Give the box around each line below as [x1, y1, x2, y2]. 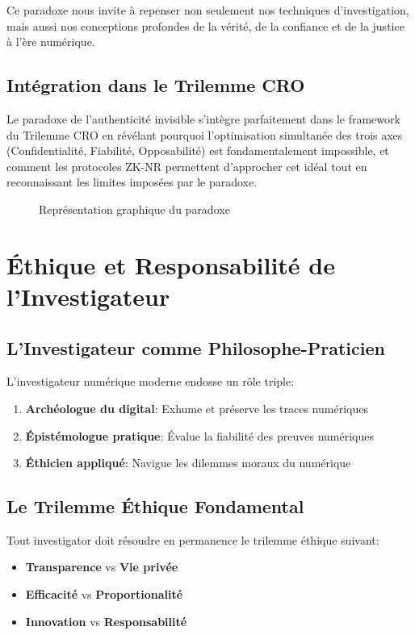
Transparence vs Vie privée [25, 558, 178, 575]
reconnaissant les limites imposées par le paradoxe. [6, 173, 258, 190]
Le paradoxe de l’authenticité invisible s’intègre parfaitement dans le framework [6, 110, 400, 127]
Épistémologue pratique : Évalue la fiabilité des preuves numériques [25, 427, 375, 444]
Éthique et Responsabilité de [6, 248, 335, 281]
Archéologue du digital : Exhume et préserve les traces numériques [25, 399, 368, 416]
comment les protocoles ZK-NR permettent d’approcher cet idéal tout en [6, 157, 367, 174]
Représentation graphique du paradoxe [39, 200, 230, 217]
